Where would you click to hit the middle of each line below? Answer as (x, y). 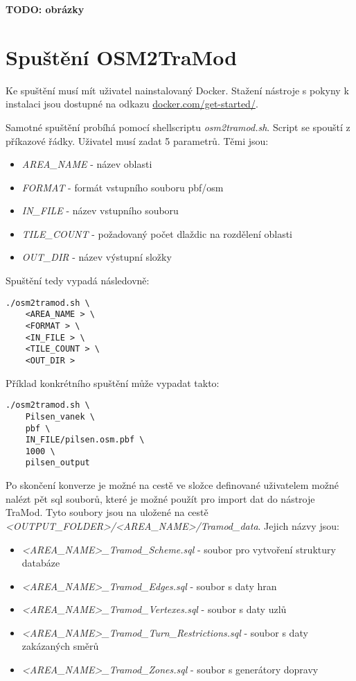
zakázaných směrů (60, 646)
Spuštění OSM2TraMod (122, 57)
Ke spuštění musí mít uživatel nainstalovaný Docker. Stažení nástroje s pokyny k (177, 90)
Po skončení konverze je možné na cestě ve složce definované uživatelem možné (172, 485)
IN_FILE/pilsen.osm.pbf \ (85, 440)
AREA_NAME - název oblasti (87, 164)
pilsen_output (57, 463)
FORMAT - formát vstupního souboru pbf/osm (123, 187)
